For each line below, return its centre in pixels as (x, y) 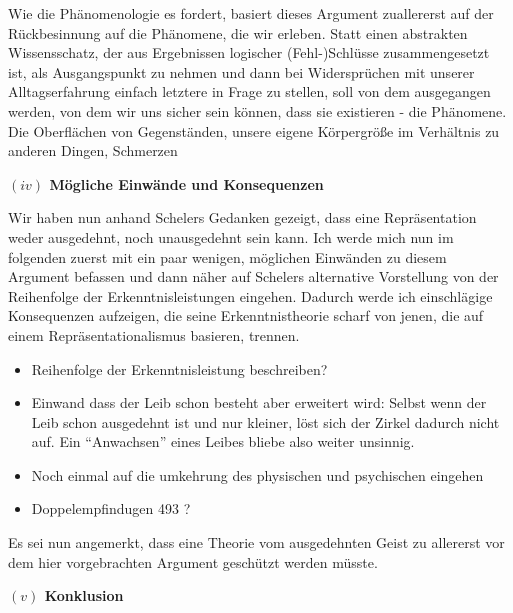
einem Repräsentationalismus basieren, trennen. (154, 334)
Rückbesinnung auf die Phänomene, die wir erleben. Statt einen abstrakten (238, 32)
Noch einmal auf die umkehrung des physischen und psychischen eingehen (257, 474)
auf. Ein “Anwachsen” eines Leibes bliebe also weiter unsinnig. (223, 441)
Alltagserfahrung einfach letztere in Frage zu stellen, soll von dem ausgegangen (249, 91)
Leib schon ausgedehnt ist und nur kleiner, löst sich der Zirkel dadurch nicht (265, 421)
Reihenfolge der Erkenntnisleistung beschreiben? (179, 368)
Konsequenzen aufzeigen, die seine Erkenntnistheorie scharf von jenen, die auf (246, 315)
